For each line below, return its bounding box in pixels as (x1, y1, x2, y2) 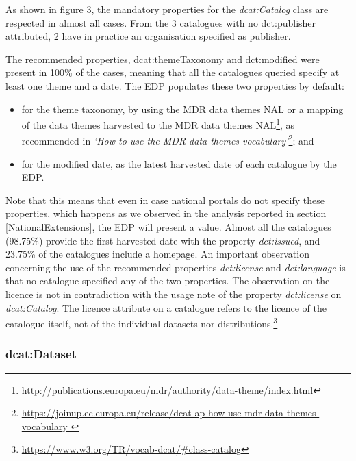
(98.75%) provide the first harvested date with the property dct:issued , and (5, 233, 320, 247)
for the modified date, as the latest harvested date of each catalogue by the (21, 156, 337, 171)
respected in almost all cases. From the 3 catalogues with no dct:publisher (5, 15, 316, 29)
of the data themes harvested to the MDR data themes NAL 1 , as (21, 116, 295, 132)
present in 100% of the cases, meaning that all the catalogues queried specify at (5, 65, 340, 79)
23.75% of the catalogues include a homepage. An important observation (5, 247, 309, 261)
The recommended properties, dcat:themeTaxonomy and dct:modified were (5, 51, 320, 66)
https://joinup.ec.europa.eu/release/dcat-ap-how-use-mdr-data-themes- (21, 406, 320, 420)
